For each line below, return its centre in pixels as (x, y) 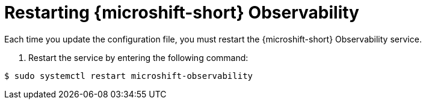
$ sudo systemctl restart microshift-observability (129, 76)
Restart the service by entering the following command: (138, 57)
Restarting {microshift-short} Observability (182, 13)
